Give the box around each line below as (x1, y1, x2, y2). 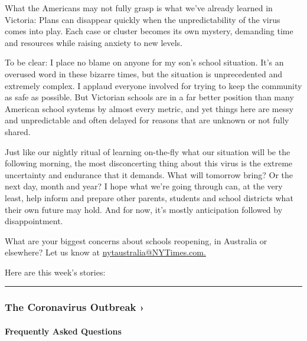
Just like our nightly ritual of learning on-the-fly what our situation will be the (5, 145, 290, 158)
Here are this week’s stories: (5, 265, 106, 278)
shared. (5, 125, 31, 137)
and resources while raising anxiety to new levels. (5, 36, 183, 48)
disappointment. (5, 215, 63, 227)
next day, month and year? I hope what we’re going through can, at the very (5, 180, 283, 192)
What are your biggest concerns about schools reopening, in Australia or (5, 234, 267, 247)
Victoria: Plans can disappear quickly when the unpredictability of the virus (5, 13, 280, 25)
